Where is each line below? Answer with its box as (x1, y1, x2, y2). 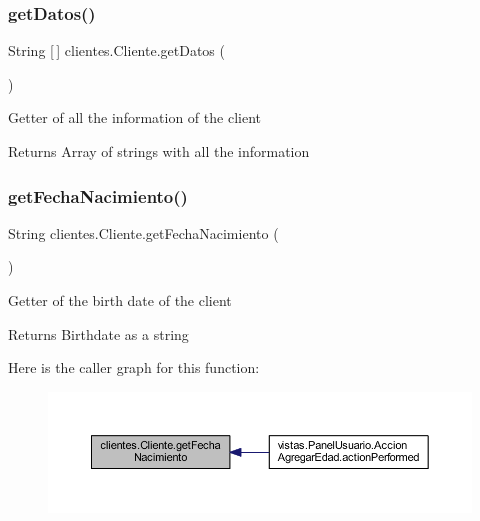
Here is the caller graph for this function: (8, 357, 260, 378)
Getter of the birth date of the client (8, 290, 232, 310)
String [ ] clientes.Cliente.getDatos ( (8, 40, 225, 61)
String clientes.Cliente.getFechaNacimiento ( (8, 222, 279, 243)
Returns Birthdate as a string (8, 323, 189, 344)
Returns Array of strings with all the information (8, 141, 310, 161)
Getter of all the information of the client (8, 107, 261, 128)
